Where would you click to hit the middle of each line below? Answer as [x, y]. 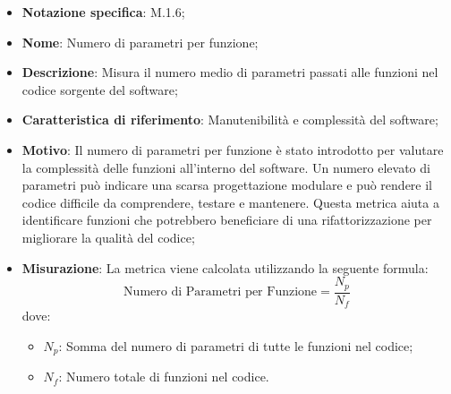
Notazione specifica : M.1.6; [103, 12]
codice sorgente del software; [100, 89]
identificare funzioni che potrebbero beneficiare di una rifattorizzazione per [227, 220]
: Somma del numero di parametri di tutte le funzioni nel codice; [236, 345]
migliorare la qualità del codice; [108, 237]
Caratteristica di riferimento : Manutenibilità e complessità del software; [230, 120]
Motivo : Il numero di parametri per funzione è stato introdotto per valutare [233, 149]
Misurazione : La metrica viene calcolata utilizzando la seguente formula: [225, 267]
